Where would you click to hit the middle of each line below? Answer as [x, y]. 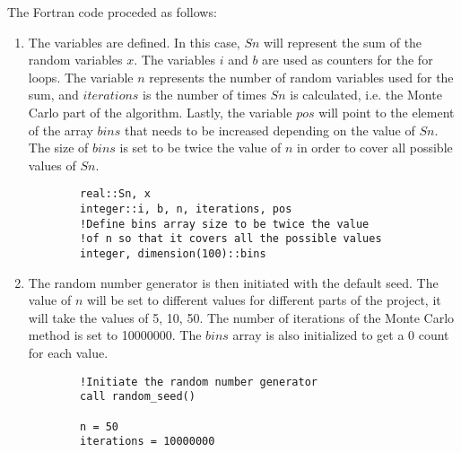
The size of [58, 148]
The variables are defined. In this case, [134, 42]
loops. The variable [81, 77]
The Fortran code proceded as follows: [112, 12]
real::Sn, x [115, 194]
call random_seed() [138, 397]
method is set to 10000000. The [115, 335]
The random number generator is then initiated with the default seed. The [233, 282]
